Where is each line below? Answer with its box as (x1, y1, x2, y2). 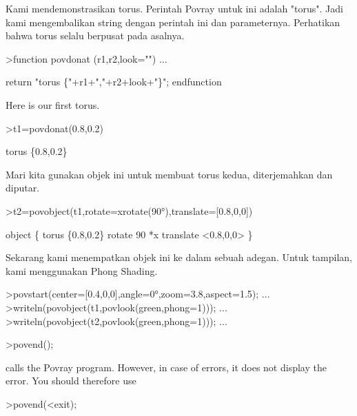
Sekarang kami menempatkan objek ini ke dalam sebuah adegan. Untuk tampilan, (6, 250, 352, 264)
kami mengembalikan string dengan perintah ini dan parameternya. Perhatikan (6, 14, 340, 29)
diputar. (6, 180, 40, 195)
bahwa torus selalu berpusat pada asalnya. (6, 28, 185, 43)
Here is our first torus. (6, 97, 100, 112)
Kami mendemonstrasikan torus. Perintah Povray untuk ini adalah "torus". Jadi (6, 1, 343, 15)
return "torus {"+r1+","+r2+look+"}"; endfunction (6, 74, 222, 89)
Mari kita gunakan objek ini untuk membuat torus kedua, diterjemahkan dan (6, 167, 333, 181)
